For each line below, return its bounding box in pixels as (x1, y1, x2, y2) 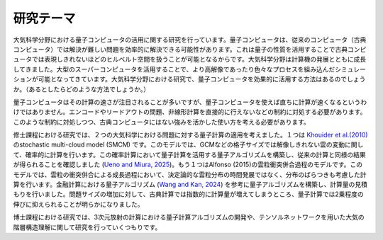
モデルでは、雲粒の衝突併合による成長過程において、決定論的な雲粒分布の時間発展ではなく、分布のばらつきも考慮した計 (13, 170, 367, 178)
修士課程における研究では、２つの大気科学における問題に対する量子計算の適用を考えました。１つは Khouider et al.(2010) (13, 131, 368, 139)
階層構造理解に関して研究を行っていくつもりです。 (13, 223, 162, 232)
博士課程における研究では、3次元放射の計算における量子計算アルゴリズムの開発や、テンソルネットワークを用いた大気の (13, 213, 365, 222)
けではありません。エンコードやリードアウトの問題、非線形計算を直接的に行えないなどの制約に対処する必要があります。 (13, 108, 367, 116)
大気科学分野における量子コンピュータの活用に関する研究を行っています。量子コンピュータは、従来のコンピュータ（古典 (13, 35, 367, 44)
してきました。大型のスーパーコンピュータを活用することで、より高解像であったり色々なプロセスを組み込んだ (13, 64, 335, 74)
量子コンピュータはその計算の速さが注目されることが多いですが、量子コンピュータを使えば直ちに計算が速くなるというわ (13, 98, 367, 106)
